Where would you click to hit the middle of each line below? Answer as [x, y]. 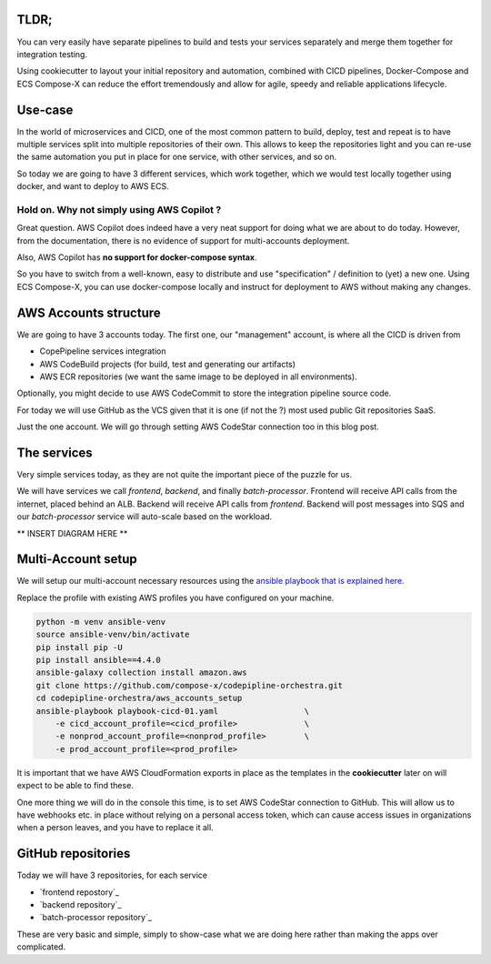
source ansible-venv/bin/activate [113, 635]
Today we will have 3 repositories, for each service [112, 875]
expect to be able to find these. [75, 786]
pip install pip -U [79, 647]
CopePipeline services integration [103, 351]
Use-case [45, 110]
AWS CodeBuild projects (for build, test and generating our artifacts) [167, 364]
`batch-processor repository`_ [95, 918]
